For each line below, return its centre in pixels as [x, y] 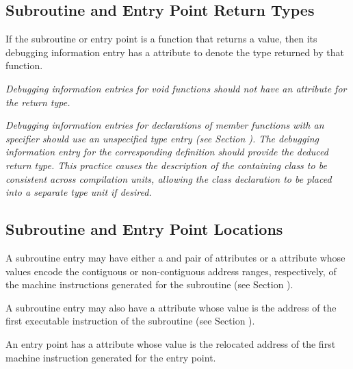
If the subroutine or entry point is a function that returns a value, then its [161, 39]
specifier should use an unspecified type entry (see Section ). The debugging [162, 138]
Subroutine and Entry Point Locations [144, 229]
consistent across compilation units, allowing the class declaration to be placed [169, 178]
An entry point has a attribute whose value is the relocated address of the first [171, 343]
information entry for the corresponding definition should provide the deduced [167, 152]
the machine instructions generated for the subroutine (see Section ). [149, 284]
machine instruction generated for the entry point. [111, 357]
